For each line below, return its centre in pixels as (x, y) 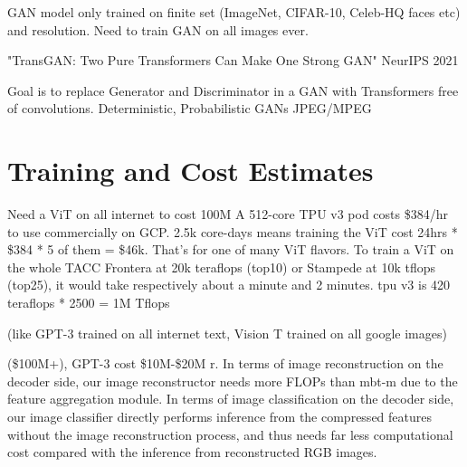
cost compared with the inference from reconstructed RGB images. (192, 452)
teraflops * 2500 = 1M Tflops (89, 303)
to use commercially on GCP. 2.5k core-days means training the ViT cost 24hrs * (233, 231)
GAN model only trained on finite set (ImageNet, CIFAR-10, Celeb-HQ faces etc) (234, 12)
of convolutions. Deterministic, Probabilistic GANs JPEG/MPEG (190, 108)
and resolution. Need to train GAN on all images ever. (158, 29)
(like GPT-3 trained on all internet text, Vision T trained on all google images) (227, 333)
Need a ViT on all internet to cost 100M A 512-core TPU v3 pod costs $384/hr (228, 214)
